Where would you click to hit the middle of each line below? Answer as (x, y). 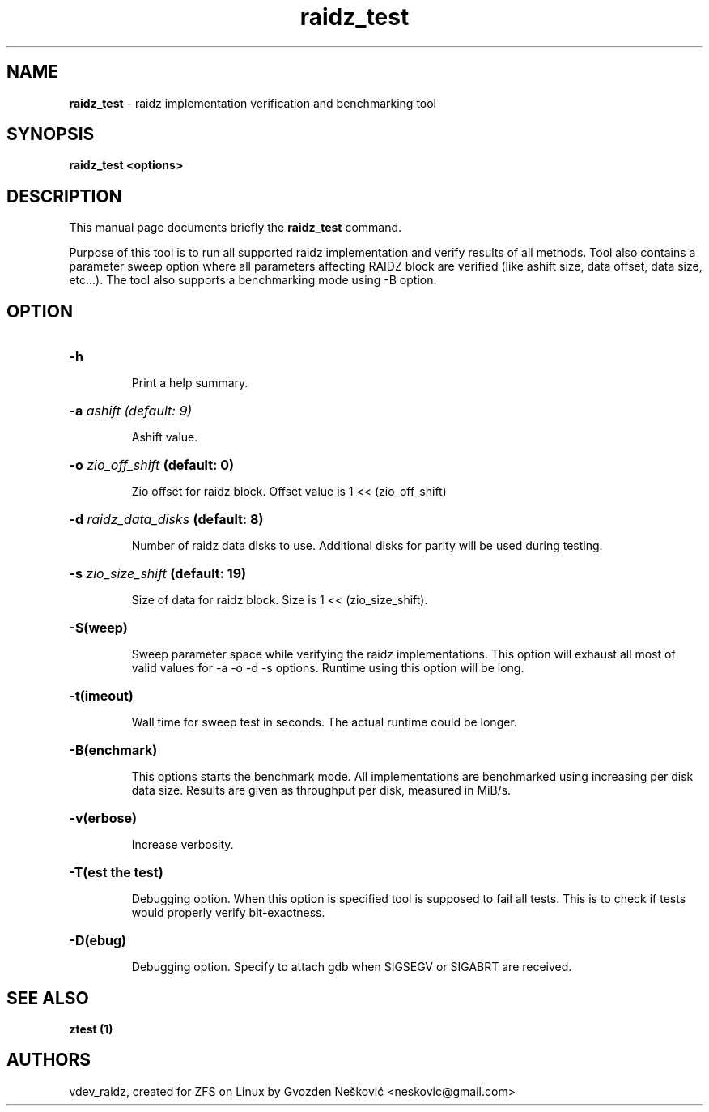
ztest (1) (91, 1029)
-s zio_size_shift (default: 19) (158, 574)
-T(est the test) (116, 873)
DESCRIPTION (64, 196)
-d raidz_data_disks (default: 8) (166, 520)
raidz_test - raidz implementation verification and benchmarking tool (253, 103)
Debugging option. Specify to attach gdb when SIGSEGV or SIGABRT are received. (352, 967)
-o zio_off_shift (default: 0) (151, 465)
